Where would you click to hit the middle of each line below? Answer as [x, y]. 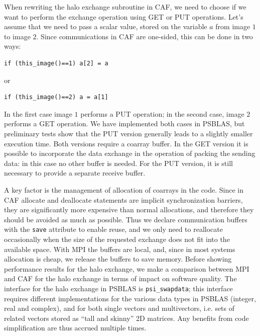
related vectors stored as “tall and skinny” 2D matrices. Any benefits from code [126, 318]
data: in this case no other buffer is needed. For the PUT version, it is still [118, 163]
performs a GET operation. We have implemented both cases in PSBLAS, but [124, 123]
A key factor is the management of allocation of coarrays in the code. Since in [124, 189]
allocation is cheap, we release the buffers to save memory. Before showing [118, 259]
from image [233, 26]
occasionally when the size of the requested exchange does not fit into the [117, 239]
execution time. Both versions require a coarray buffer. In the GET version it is [126, 143]
